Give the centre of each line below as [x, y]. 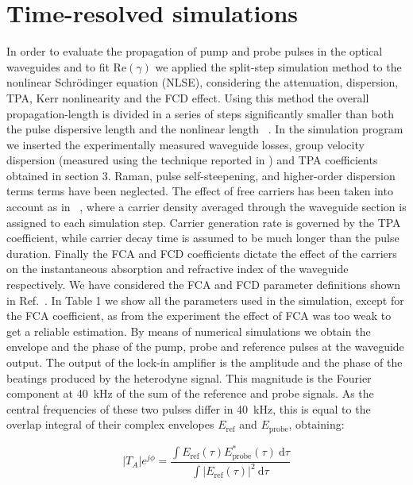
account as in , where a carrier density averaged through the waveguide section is [206, 207]
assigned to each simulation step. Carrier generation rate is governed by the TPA [204, 222]
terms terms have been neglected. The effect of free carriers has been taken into [200, 191]
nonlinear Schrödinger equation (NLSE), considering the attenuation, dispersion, [203, 82]
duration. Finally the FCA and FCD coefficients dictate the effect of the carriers [202, 253]
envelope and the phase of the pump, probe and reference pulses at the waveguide [205, 346]
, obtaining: [317, 424]
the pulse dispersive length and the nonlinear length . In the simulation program [205, 129]
